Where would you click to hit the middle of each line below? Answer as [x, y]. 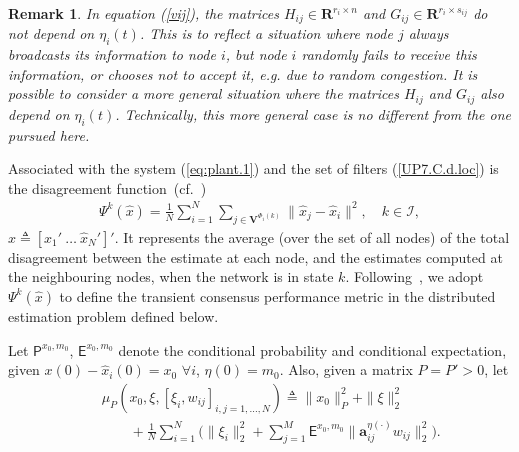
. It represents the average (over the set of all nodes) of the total [312, 236]
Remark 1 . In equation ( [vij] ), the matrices [143, 13]
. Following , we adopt [414, 276]
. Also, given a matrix [346, 369]
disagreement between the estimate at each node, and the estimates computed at [255, 256]
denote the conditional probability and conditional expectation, [312, 349]
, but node [256, 54]
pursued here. [49, 134]
